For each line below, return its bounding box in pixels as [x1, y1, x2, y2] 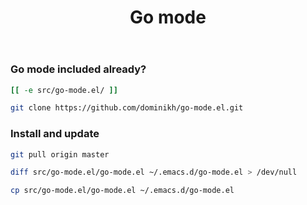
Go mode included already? [10, 62, 147, 76]
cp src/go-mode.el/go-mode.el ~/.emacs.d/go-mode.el [10, 186, 235, 196]
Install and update [10, 127, 100, 141]
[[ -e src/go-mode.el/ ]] [10, 85, 118, 95]
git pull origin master [10, 149, 110, 160]
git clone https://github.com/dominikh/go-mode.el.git [10, 103, 244, 113]
